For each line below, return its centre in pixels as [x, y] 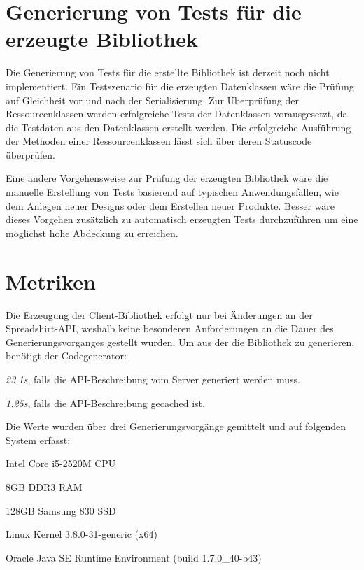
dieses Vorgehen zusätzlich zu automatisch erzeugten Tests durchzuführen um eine [182, 219]
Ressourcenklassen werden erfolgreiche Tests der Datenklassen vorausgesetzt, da [177, 114]
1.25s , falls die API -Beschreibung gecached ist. [105, 402]
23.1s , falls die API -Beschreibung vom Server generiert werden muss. [153, 379]
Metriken [51, 281]
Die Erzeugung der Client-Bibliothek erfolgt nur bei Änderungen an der [159, 314]
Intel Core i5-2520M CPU [61, 463]
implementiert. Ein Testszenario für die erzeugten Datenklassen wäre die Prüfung [180, 86]
